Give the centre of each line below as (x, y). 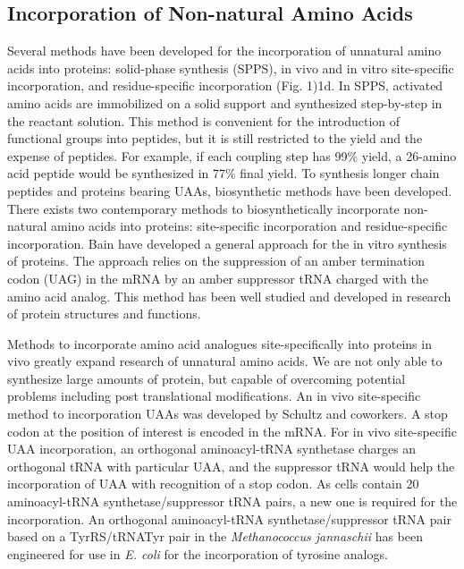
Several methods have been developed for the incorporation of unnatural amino (224, 51)
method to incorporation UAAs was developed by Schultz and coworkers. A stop (228, 414)
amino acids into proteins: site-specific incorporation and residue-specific (249, 226)
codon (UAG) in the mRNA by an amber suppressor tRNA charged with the (218, 278)
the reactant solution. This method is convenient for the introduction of (204, 120)
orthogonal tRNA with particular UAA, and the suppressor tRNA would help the (231, 466)
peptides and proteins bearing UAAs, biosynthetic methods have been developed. (230, 190)
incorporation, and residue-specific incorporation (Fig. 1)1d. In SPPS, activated (225, 85)
